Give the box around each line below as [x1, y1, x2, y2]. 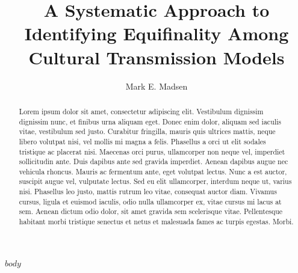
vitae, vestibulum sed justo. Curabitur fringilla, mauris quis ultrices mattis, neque [19, 126, 276, 136]
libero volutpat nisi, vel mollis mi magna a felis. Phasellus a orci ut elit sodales [19, 136, 266, 146]
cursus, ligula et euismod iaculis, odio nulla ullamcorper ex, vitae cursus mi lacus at [19, 196, 282, 206]
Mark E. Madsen [125, 79, 188, 92]
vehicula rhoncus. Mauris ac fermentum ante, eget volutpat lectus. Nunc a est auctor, [19, 166, 287, 176]
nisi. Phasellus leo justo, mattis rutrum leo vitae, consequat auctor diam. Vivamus [19, 186, 277, 197]
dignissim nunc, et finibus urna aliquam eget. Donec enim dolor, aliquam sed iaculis [19, 116, 282, 126]
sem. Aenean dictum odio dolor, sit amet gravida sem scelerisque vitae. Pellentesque [19, 206, 283, 216]
